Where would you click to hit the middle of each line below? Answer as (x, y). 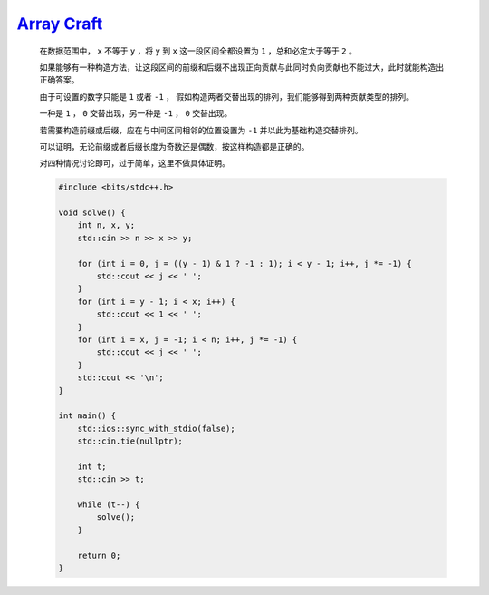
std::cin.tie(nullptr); (130, 441)
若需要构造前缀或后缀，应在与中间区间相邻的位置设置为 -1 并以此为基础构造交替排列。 (201, 130)
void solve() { (92, 213)
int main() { (87, 416)
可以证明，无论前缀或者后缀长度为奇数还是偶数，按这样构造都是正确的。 (174, 146)
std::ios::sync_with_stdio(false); (156, 428)
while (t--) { (109, 505)
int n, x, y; (106, 225)
